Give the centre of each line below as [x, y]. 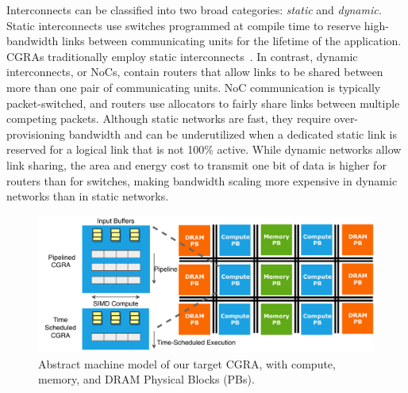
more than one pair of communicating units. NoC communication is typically [194, 87]
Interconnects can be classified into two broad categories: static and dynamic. [194, 10]
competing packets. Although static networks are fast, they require [169, 118]
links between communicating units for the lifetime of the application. [232, 41]
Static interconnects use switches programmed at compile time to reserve [184, 25]
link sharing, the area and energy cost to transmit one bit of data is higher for [196, 164]
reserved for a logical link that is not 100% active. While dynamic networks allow [204, 149]
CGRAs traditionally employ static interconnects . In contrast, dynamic [182, 56]
